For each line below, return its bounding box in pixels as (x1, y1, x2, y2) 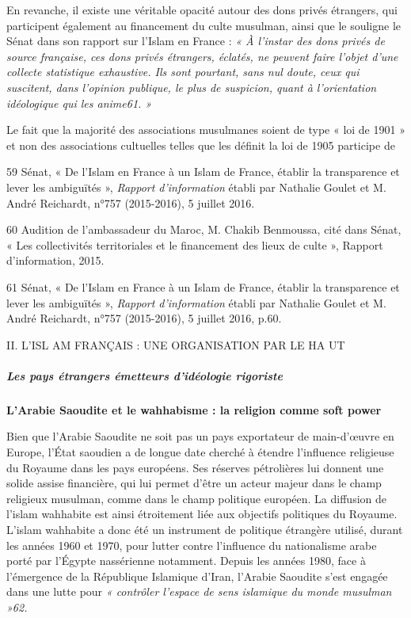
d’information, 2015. (6, 252, 105, 269)
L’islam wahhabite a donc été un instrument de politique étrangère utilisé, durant (6, 521, 403, 537)
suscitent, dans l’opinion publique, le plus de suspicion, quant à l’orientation (6, 78, 377, 95)
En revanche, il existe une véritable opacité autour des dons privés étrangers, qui (6, 2, 398, 17)
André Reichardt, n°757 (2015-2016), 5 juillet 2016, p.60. (6, 310, 282, 326)
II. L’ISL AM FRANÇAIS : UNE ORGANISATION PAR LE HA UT (6, 336, 345, 353)
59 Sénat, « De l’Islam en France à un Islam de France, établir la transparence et (6, 163, 400, 180)
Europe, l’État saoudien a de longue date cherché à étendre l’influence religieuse (6, 444, 394, 460)
